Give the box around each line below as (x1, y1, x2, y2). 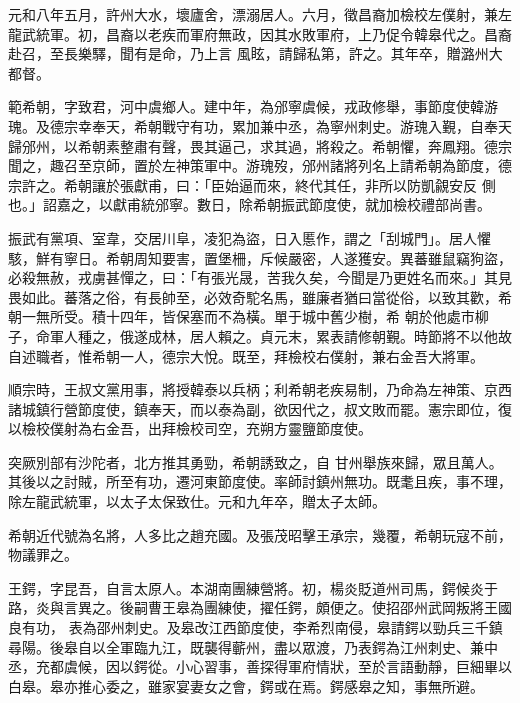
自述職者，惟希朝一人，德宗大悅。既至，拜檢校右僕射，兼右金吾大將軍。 (8, 345, 484, 366)
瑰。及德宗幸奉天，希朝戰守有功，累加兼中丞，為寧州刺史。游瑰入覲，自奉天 (8, 115, 512, 136)
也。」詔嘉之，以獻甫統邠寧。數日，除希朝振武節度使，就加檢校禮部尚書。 (8, 194, 491, 215)
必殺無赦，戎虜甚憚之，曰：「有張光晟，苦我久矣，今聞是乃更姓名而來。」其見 (8, 267, 512, 288)
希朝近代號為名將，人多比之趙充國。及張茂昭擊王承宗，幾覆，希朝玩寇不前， (8, 524, 512, 545)
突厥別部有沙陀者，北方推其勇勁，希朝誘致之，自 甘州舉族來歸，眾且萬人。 (8, 451, 503, 472)
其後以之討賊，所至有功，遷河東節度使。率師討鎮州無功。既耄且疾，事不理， (8, 471, 512, 492)
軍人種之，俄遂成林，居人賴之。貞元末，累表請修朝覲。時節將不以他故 (49, 325, 512, 346)
